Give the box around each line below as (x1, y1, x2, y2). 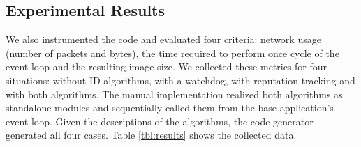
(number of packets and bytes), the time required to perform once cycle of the (6, 45, 339, 60)
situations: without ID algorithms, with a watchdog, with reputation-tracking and (6, 72, 355, 87)
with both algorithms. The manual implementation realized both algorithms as (6, 86, 343, 101)
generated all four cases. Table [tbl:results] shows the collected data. (6, 127, 297, 142)
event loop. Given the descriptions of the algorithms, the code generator (6, 114, 314, 128)
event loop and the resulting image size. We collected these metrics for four (6, 59, 327, 74)
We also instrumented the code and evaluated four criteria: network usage (6, 32, 321, 47)
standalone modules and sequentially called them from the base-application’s (6, 100, 334, 115)
